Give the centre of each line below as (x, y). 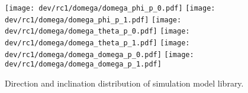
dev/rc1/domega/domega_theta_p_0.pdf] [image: (97, 31)
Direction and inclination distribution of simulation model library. (124, 83)
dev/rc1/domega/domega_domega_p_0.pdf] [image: (99, 54)
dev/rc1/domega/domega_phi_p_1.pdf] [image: (93, 20)
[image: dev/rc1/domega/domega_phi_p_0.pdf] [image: (110, 8)
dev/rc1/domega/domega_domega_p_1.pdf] (83, 64)
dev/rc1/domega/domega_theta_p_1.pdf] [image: (97, 43)
